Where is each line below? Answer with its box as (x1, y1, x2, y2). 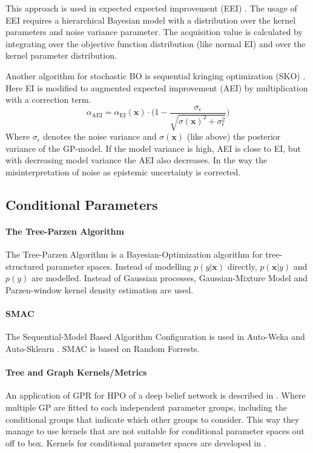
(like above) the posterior (186, 130, 281, 143)
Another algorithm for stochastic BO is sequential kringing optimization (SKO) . (5, 69, 306, 82)
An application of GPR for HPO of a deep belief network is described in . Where (5, 389, 306, 402)
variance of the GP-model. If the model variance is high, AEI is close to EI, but (5, 142, 301, 154)
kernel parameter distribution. (5, 49, 117, 62)
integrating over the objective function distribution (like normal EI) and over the (5, 37, 306, 50)
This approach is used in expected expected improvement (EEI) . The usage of (5, 2, 297, 14)
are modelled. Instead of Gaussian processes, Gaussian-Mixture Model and (31, 272, 308, 284)
